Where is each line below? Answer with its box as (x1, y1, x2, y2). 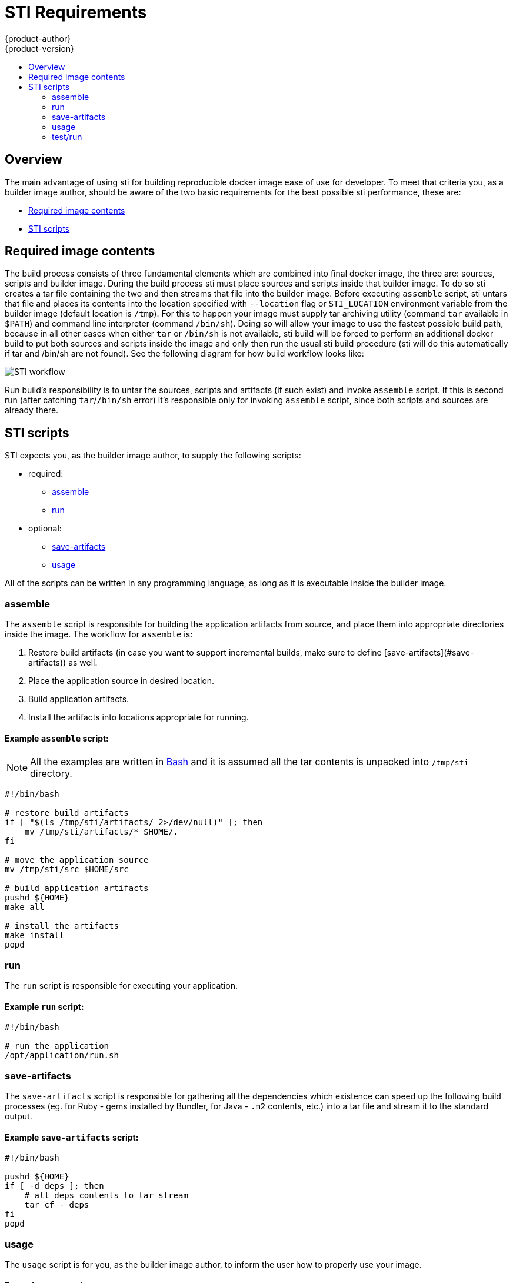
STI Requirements (5, 2, 147, 22)
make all (5, 902, 45, 912)
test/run (52, 131, 82, 142)
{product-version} (5, 43, 75, 54)
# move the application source (5, 855, 149, 865)
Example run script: (5, 1001, 84, 1012)
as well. (68, 657, 98, 668)
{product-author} (5, 33, 71, 44)
